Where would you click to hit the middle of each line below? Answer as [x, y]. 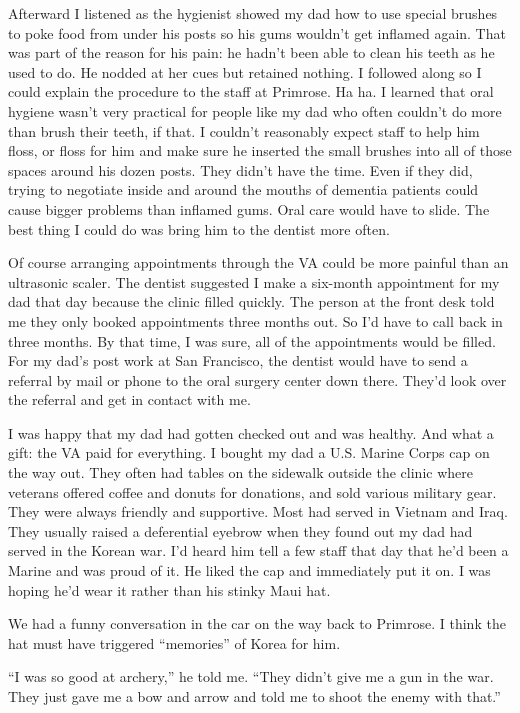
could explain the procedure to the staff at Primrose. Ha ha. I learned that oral [251, 91]
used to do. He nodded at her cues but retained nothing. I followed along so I [245, 71]
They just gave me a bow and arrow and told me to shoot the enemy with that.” [254, 696]
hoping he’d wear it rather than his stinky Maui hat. [169, 589]
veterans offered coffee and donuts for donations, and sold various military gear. [252, 491]
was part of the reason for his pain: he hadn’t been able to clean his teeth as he [251, 52]
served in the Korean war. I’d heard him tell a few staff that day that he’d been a [258, 550]
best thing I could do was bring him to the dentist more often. [199, 228]
